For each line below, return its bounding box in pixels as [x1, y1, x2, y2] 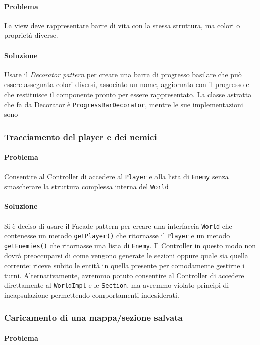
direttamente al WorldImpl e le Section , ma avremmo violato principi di [4, 280, 229, 290]
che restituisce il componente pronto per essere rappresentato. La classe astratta [4, 89, 252, 99]
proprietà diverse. [4, 30, 58, 40]
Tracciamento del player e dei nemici [4, 130, 157, 143]
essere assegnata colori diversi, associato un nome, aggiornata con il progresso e [4, 79, 249, 90]
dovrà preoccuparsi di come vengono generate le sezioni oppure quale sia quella [4, 250, 248, 261]
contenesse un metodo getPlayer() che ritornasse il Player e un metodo [4, 230, 230, 241]
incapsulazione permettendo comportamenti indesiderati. [4, 289, 179, 300]
